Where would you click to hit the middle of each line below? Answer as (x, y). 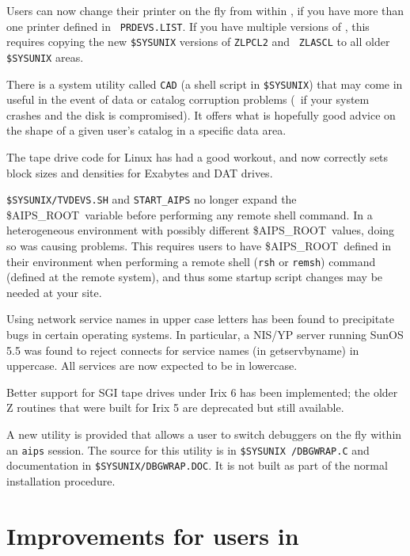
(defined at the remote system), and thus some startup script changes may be (195, 277)
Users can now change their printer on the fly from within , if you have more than (205, 10)
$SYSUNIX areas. (45, 57)
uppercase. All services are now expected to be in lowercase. (152, 366)
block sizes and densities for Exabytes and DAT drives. (140, 172)
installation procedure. (61, 480)
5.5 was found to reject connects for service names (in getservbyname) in (183, 350)
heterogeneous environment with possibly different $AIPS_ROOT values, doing (201, 230)
